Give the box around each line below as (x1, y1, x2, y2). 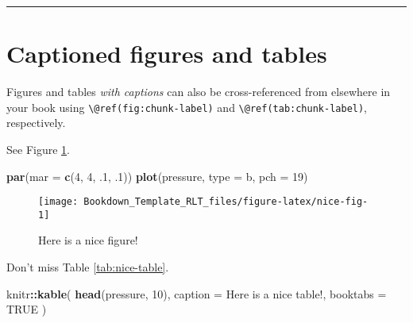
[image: (38, 196, 79, 208)
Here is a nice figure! (38, 232, 138, 248)
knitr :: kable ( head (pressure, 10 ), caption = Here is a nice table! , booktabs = (6, 285, 387, 302)
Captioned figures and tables (6, 37, 327, 70)
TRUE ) (6, 301, 47, 317)
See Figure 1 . (6, 140, 70, 157)
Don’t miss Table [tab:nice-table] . (6, 259, 169, 275)
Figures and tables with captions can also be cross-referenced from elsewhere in (6, 83, 391, 100)
